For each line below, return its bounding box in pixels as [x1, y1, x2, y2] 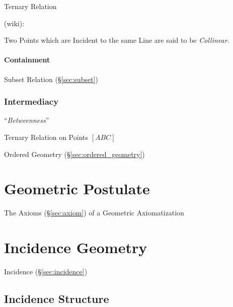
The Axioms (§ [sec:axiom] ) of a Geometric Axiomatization [4, 207, 184, 218]
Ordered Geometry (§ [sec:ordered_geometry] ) [4, 148, 145, 159]
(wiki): [4, 18, 25, 28]
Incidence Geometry [4, 237, 147, 258]
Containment [4, 54, 50, 65]
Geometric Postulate [4, 178, 150, 199]
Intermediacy [4, 95, 59, 108]
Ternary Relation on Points [4, 131, 89, 142]
